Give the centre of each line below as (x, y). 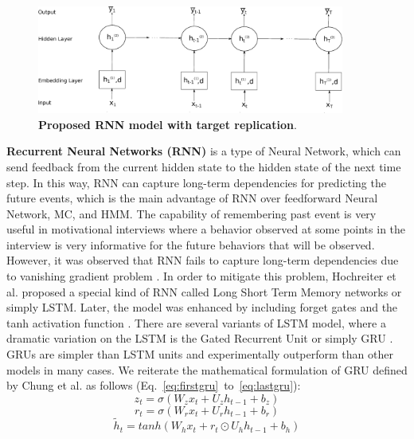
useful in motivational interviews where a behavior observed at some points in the (206, 229)
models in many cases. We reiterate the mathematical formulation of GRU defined (207, 369)
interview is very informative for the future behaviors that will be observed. (191, 244)
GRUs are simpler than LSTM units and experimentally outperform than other (200, 354)
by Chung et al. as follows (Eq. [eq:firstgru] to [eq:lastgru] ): (154, 385)
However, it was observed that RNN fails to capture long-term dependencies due (203, 260)
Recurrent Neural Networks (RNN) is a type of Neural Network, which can (204, 151)
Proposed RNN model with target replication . (168, 124)
